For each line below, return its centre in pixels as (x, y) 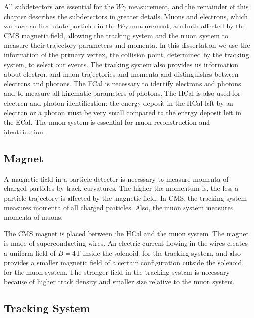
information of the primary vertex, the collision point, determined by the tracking (127, 54)
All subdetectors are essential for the (59, 6)
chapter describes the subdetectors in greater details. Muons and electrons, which (126, 16)
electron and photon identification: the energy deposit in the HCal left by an (119, 102)
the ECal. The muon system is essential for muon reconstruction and (107, 122)
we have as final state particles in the (60, 26)
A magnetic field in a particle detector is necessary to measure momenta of (116, 178)
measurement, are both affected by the (188, 26)
